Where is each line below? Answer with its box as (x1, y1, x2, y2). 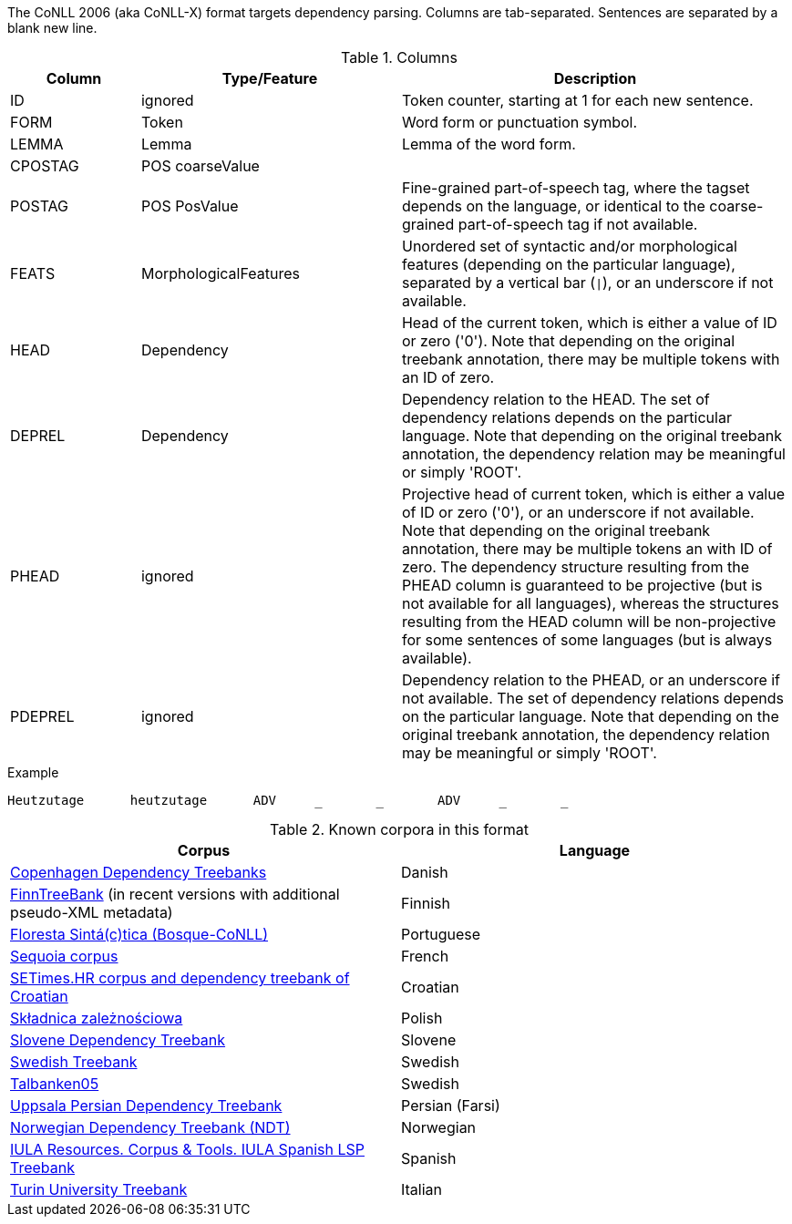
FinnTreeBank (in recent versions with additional (10, 885, 340, 903)
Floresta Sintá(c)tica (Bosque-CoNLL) (10, 925, 269, 943)
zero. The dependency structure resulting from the (401, 558, 749, 576)
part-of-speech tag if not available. (458, 215, 698, 233)
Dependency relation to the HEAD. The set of (401, 390, 710, 408)
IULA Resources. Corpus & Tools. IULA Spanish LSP (10, 1140, 365, 1158)
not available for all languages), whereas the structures (401, 594, 779, 612)
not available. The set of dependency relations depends (401, 689, 784, 707)
